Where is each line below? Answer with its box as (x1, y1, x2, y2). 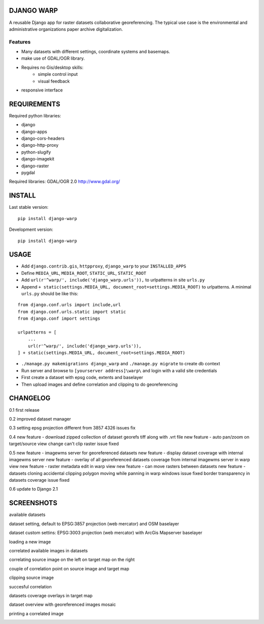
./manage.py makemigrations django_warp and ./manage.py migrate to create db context (21, 361, 220, 367)
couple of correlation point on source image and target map (9, 565, 130, 572)
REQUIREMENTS (9, 100, 61, 108)
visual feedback (38, 78, 70, 84)
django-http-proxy (21, 142, 59, 148)
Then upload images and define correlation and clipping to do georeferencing (21, 381, 178, 387)
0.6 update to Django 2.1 (9, 486, 58, 492)
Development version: (9, 226, 53, 232)
